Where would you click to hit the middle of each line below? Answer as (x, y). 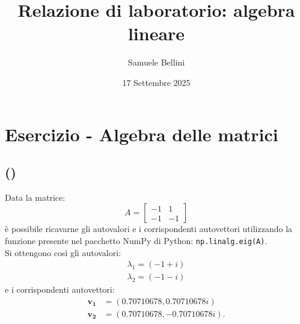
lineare (156, 33)
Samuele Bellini (156, 62)
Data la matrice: (35, 197)
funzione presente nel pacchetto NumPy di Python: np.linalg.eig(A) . (136, 241)
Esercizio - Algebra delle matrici (142, 134)
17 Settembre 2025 (156, 82)
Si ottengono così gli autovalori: (63, 252)
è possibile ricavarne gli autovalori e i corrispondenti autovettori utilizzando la (149, 229)
